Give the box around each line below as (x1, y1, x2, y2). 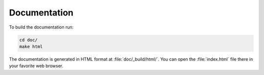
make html (19, 44, 43, 49)
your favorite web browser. (9, 63, 64, 69)
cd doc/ (19, 37, 38, 43)
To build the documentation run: (9, 24, 74, 30)
